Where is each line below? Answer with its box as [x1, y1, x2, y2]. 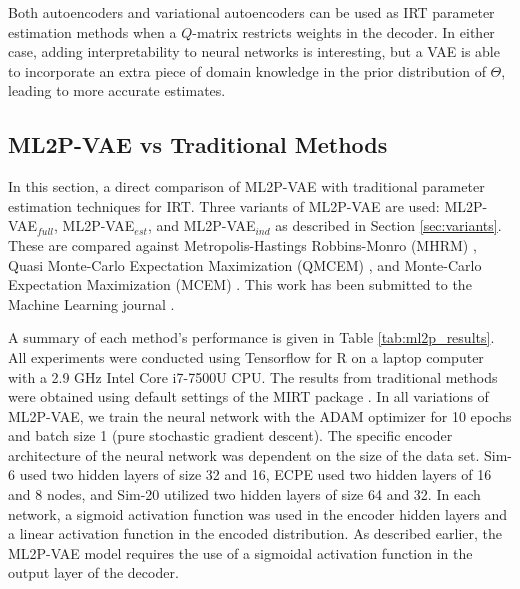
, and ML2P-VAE [147, 215, 256, 236]
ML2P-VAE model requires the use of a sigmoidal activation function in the [8, 542, 473, 563]
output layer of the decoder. [8, 562, 179, 583]
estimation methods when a [8, 21, 177, 42]
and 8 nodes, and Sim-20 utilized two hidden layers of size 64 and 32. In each [8, 484, 481, 505]
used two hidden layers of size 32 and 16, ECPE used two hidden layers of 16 [19, 464, 492, 485]
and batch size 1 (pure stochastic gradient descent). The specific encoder [8, 425, 453, 446]
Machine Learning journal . [8, 293, 175, 314]
